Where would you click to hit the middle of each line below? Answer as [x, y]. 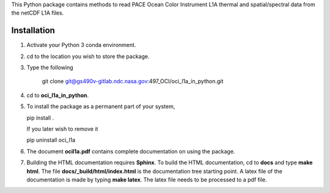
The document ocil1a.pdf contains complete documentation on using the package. [131, 151]
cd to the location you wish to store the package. [88, 56]
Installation [33, 31]
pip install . [40, 118]
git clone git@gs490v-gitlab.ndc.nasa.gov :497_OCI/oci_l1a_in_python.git [133, 81]
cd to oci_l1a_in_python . [58, 95]
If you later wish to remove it [62, 129]
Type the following [50, 68]
